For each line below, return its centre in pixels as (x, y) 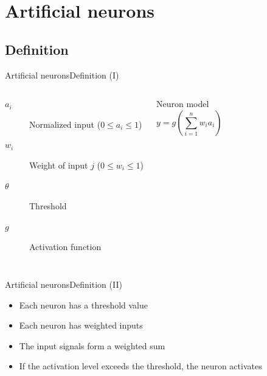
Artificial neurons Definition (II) (64, 284)
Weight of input (59, 165)
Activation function (65, 247)
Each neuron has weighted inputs (81, 325)
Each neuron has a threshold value (84, 305)
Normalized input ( (65, 124)
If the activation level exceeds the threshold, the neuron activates (140, 366)
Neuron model (183, 104)
